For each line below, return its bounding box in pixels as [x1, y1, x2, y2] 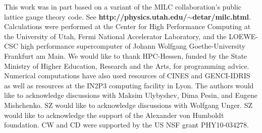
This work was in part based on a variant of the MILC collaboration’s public [4, 2, 242, 12]
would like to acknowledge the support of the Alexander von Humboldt [4, 109, 224, 120]
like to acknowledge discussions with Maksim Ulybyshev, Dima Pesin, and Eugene [4, 90, 257, 100]
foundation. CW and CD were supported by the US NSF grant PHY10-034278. [4, 119, 249, 130]
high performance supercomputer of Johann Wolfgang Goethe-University [20, 41, 245, 51]
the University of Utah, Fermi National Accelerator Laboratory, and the [4, 31, 227, 41]
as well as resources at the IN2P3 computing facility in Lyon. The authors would [4, 80, 254, 90]
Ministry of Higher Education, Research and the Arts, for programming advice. [4, 60, 249, 71]
